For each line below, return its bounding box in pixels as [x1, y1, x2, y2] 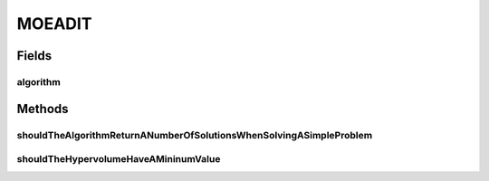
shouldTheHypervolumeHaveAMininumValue [16, 153, 221, 166]
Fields [16, 48, 53, 63]
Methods [16, 100, 69, 117]
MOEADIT [16, 14, 92, 33]
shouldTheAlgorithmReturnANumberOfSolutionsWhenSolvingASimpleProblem [16, 129, 373, 141]
